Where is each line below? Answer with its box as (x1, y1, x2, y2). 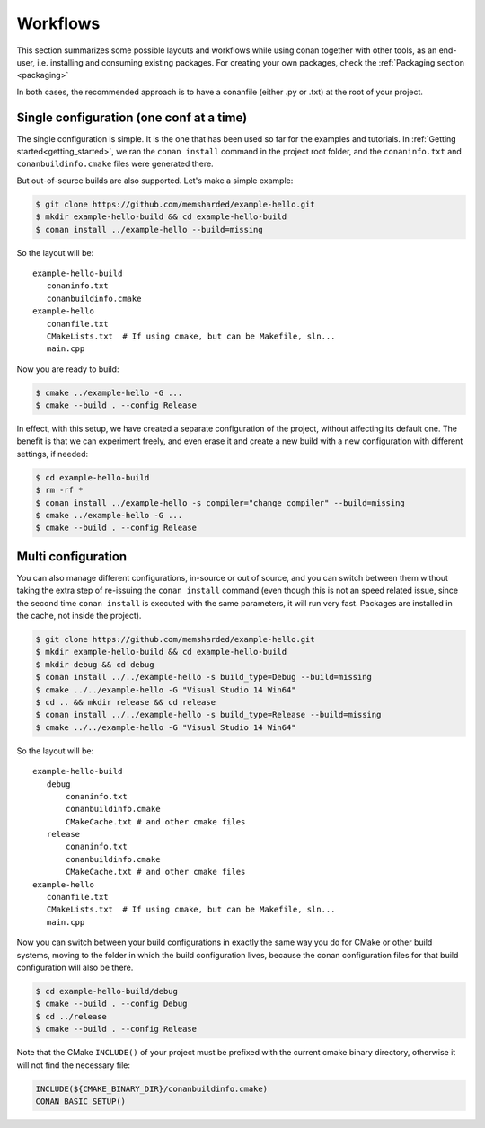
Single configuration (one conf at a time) (16, 110, 248, 125)
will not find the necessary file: (16, 1060, 130, 1071)
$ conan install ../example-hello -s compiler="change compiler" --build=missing (35, 498, 406, 507)
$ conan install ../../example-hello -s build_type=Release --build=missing (35, 709, 382, 720)
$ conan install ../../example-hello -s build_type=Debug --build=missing (35, 672, 373, 683)
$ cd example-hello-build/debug (35, 986, 179, 996)
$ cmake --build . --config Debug (35, 999, 188, 1009)
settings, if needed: (16, 448, 89, 459)
